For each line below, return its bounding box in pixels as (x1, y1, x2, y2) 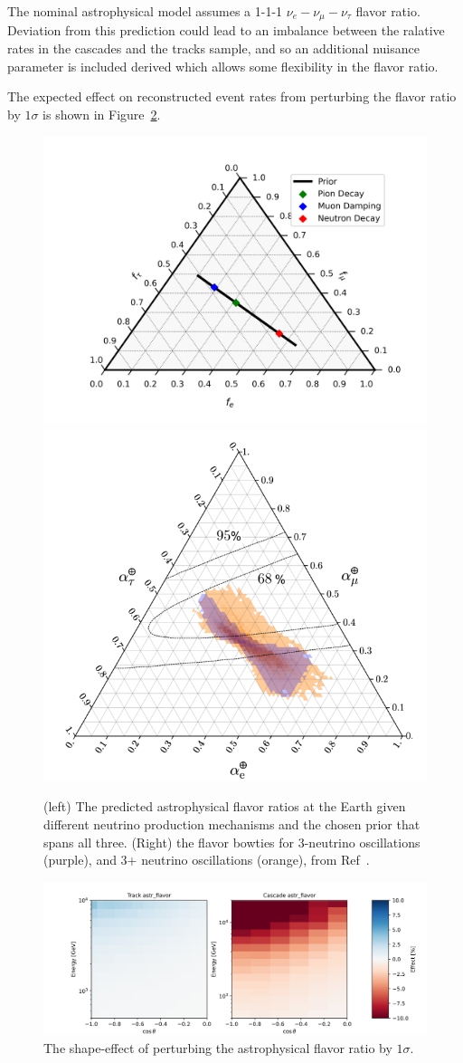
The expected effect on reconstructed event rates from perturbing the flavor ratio (7, 87, 457, 106)
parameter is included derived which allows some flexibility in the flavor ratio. (7, 56, 439, 75)
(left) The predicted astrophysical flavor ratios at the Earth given (43, 797, 406, 816)
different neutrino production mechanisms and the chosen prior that (43, 814, 420, 833)
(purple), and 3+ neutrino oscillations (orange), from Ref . (43, 850, 370, 869)
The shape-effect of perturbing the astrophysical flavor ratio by (43, 1038, 392, 1057)
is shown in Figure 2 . (43, 104, 161, 123)
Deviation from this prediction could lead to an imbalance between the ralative (7, 21, 445, 40)
